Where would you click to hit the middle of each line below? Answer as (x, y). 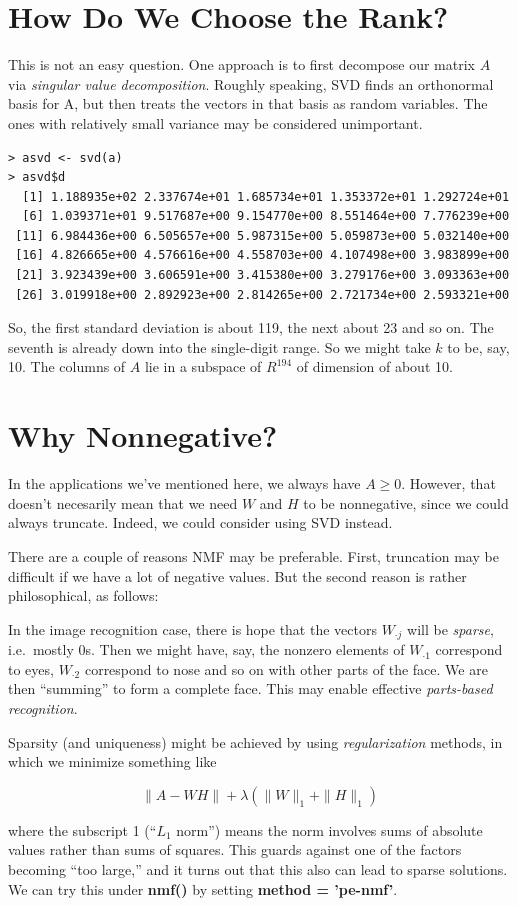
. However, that (448, 483)
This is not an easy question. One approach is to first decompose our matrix (241, 64)
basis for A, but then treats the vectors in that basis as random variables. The (248, 103)
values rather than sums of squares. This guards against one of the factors (235, 849)
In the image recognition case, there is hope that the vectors (192, 628)
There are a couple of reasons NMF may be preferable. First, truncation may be (253, 555)
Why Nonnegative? (143, 435)
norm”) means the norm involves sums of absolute (329, 829)
